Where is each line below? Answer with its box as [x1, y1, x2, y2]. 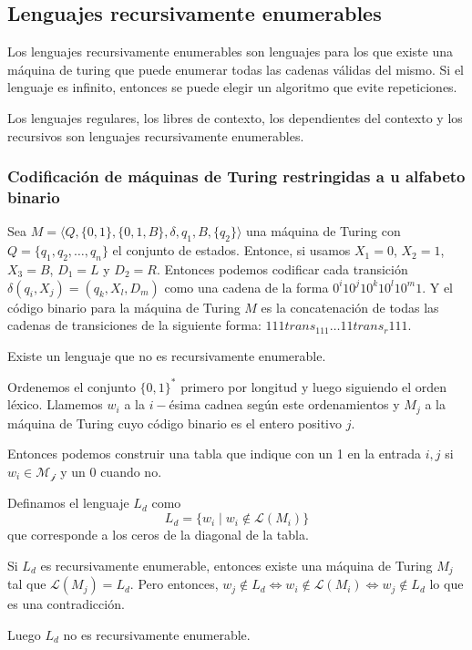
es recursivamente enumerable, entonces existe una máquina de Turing [40, 555, 433, 574]
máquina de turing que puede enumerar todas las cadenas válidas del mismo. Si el [7, 59, 464, 78]
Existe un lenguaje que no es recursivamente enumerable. [7, 346, 326, 365]
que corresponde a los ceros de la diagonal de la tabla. [7, 525, 309, 544]
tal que [7, 574, 46, 593]
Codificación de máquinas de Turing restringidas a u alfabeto [7, 165, 466, 188]
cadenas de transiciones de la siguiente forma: [7, 315, 262, 335]
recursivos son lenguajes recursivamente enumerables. [7, 126, 304, 145]
